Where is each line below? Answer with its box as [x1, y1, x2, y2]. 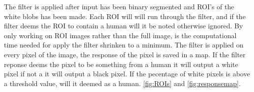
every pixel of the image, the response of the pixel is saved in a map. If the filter [4, 49, 246, 59]
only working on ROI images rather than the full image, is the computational [4, 30, 237, 40]
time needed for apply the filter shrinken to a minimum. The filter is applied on [4, 40, 244, 50]
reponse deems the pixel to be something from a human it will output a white [4, 59, 238, 69]
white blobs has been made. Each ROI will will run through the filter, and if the [4, 11, 246, 21]
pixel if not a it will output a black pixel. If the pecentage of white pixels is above [4, 69, 250, 79]
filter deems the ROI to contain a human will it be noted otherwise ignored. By [4, 21, 243, 31]
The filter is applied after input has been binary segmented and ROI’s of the [4, 1, 234, 11]
